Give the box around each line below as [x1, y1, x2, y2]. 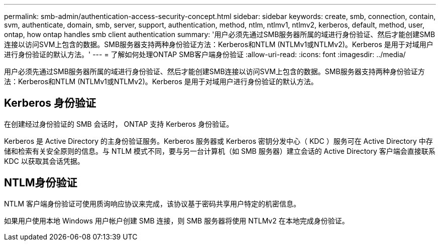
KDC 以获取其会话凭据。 [4, 156, 84, 165]
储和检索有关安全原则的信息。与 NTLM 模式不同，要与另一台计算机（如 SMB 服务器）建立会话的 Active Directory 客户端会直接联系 [4, 146, 435, 155]
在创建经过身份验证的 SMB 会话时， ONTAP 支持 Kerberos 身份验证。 [4, 119, 234, 128]
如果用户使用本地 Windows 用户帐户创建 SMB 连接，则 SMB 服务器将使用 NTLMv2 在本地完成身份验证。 [4, 216, 349, 225]
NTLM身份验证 [4, 176, 77, 189]
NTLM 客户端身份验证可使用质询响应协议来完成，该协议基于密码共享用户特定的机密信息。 [4, 199, 301, 208]
